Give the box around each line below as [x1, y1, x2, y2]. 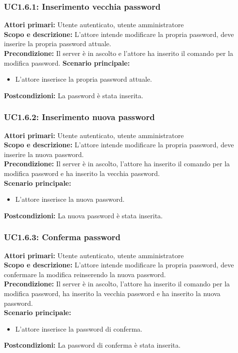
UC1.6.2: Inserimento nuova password [4, 111, 155, 123]
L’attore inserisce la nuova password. [15, 194, 125, 204]
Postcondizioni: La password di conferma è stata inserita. [4, 340, 181, 350]
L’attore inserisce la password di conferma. [15, 323, 142, 334]
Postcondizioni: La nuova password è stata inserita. [4, 210, 163, 220]
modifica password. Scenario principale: [4, 57, 130, 68]
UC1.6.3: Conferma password [4, 231, 121, 243]
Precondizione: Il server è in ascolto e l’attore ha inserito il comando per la [4, 48, 234, 58]
